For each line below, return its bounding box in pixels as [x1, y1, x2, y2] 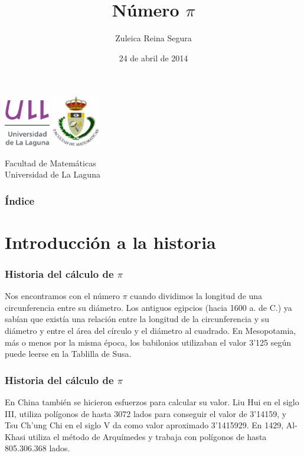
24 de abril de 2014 [119, 51, 188, 64]
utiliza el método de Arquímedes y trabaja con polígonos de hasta [28, 430, 267, 442]
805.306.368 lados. [5, 442, 70, 454]
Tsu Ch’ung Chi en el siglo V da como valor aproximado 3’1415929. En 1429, [5, 419, 284, 431]
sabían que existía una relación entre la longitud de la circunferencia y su [5, 313, 270, 325]
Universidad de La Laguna [5, 168, 100, 181]
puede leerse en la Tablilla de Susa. [5, 347, 132, 360]
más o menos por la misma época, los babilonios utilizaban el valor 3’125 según [5, 336, 292, 348]
